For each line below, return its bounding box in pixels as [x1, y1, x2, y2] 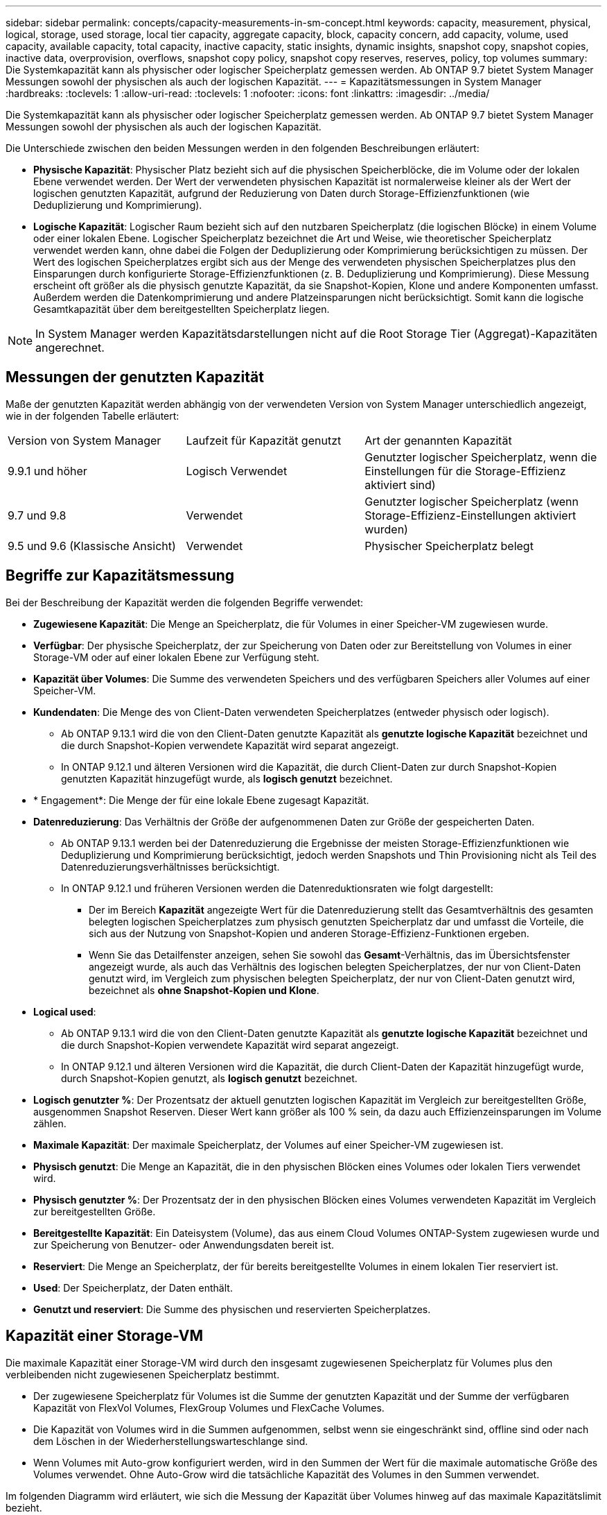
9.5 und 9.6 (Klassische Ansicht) [8, 538, 176, 553]
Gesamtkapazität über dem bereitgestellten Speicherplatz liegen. [33, 303, 330, 315]
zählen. [33, 1117, 67, 1129]
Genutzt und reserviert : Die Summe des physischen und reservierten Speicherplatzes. [33, 1303, 431, 1315]
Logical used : [33, 1005, 96, 1018]
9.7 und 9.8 [8, 508, 67, 522]
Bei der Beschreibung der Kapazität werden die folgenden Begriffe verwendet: [6, 596, 364, 608]
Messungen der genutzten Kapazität [6, 368, 264, 386]
